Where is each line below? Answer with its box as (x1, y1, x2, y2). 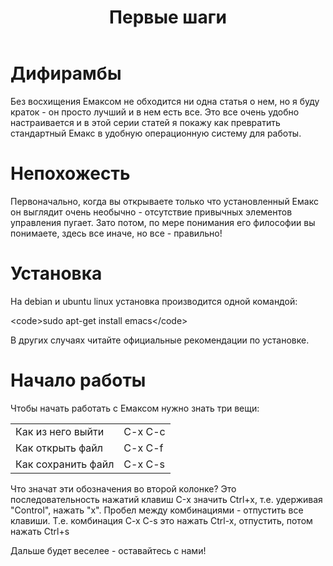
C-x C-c (123, 424, 166, 438)
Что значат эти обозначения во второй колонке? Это (10, 482, 237, 495)
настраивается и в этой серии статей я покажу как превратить (10, 116, 281, 128)
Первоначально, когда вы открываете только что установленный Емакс (10, 195, 319, 207)
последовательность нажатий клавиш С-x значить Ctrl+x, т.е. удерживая (10, 493, 323, 505)
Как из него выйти (15, 424, 105, 438)
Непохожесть (10, 162, 131, 185)
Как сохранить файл (15, 457, 115, 471)
